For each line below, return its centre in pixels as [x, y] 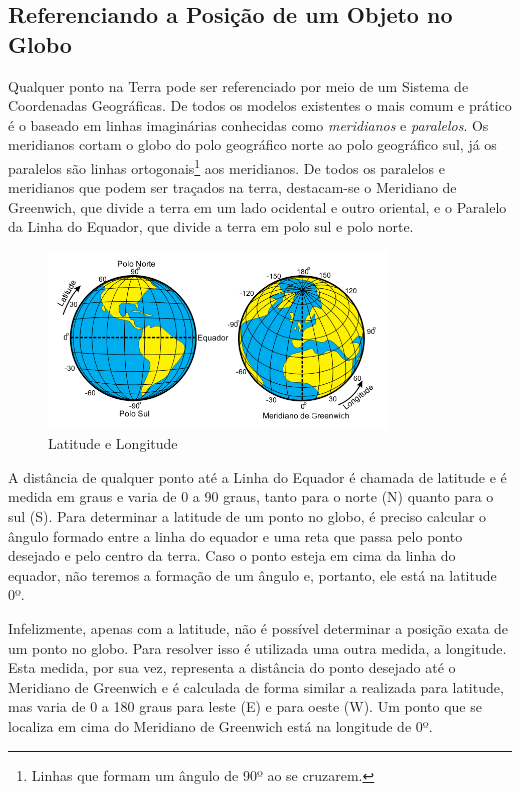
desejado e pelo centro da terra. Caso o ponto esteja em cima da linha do [232, 555]
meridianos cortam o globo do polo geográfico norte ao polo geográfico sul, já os [252, 144]
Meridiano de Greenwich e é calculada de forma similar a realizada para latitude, [256, 686]
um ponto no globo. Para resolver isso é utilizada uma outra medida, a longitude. [257, 647]
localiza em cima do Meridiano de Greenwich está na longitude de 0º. [220, 725]
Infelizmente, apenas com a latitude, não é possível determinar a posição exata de [258, 627]
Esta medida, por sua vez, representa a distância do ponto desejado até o [232, 667]
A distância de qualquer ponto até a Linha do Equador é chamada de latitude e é [257, 476]
